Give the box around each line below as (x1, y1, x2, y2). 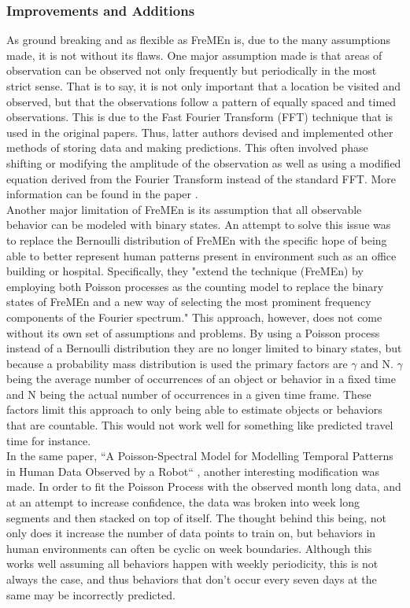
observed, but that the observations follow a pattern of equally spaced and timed (6, 93, 397, 109)
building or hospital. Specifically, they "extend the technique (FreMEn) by (6, 263, 364, 279)
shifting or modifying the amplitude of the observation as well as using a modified (6, 154, 401, 171)
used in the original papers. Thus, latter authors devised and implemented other (6, 123, 393, 140)
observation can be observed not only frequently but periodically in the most (6, 62, 377, 79)
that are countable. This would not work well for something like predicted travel (6, 417, 393, 433)
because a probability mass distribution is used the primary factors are (6, 355, 348, 371)
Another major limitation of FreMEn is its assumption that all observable (6, 201, 362, 217)
